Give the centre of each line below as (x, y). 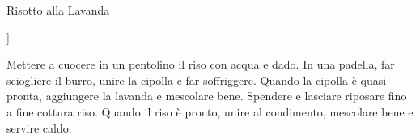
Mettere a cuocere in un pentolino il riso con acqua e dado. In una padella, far (201, 64)
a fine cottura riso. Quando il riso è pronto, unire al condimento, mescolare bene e (210, 111)
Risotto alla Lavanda (58, 10)
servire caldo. (39, 127)
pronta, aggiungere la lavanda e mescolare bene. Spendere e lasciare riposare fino (207, 96)
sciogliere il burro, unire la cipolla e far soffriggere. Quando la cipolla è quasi (197, 80)
